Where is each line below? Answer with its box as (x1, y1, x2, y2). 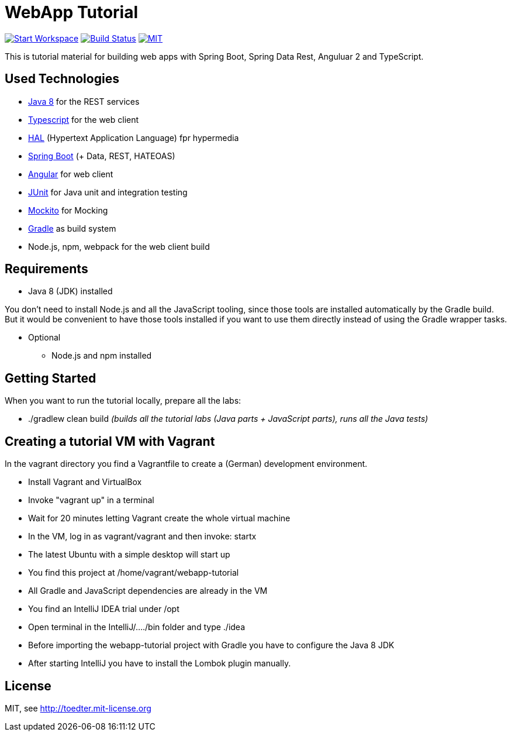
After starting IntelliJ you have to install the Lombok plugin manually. (28, 658, 291, 669)
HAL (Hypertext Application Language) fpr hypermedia (28, 132, 239, 143)
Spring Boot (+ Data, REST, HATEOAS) (28, 150, 175, 161)
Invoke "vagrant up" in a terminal (28, 495, 154, 505)
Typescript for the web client (28, 114, 139, 125)
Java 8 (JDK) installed (28, 286, 113, 297)
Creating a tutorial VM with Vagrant (5, 434, 215, 449)
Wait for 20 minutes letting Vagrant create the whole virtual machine (28, 513, 291, 524)
